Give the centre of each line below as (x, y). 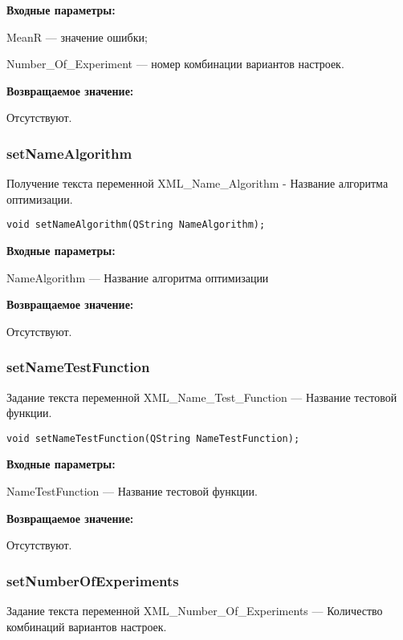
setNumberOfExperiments (93, 580)
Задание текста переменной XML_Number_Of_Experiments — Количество (195, 611)
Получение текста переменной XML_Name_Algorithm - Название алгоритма (197, 183)
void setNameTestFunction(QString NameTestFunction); (153, 438)
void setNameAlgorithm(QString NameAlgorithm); (136, 225)
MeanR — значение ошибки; (77, 36)
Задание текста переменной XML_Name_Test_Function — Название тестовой (202, 397)
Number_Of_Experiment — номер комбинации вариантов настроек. (175, 64)
